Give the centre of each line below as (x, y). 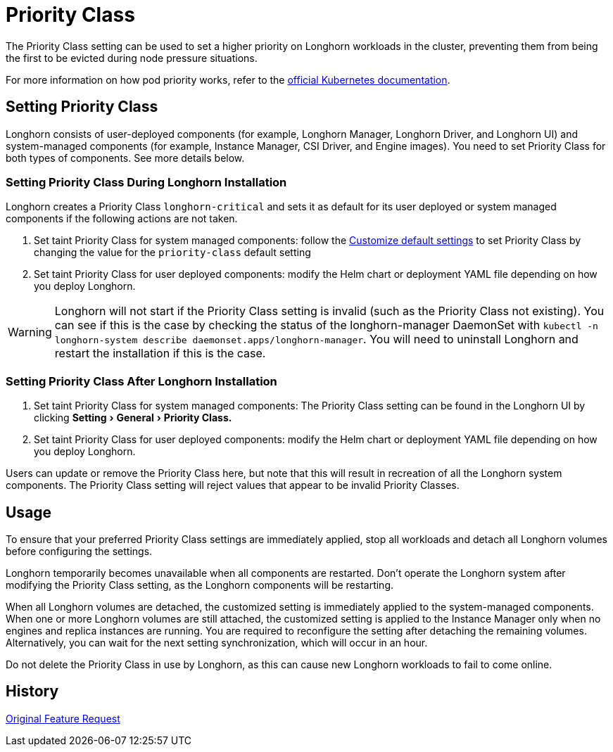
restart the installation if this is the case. (160, 353)
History (32, 692)
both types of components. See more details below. (125, 158)
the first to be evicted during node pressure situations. (132, 58)
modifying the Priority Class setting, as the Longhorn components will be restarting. (200, 585)
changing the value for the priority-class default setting (172, 253)
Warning (30, 332)
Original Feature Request (63, 718)
